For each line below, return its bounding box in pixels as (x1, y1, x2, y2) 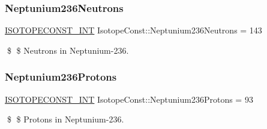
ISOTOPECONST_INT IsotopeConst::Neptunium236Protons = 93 (5, 93, 253, 105)
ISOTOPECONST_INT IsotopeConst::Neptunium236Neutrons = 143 (5, 24, 262, 36)
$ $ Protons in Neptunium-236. (7, 113, 124, 125)
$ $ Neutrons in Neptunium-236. (7, 44, 129, 56)
